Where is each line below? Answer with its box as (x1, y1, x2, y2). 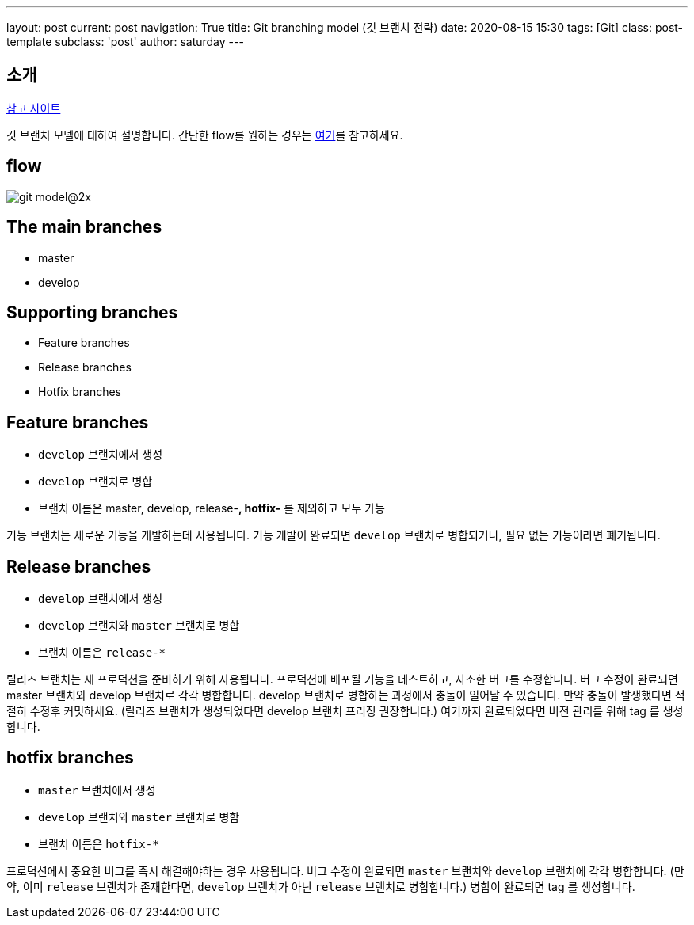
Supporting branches (6, 302, 178, 322)
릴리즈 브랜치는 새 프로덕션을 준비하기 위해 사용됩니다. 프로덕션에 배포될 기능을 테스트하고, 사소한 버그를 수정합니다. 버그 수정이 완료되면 (6, 672, 678, 687)
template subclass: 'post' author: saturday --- (6, 35, 244, 48)
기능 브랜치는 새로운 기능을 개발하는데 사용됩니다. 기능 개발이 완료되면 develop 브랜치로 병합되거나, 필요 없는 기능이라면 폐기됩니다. (6, 528, 661, 542)
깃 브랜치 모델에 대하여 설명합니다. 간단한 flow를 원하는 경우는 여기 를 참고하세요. (6, 128, 403, 142)
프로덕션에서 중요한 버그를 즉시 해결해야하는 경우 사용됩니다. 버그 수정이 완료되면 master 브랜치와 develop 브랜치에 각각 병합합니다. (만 (6, 863, 684, 877)
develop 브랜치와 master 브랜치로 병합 (38, 619, 240, 633)
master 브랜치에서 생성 (38, 782, 156, 797)
